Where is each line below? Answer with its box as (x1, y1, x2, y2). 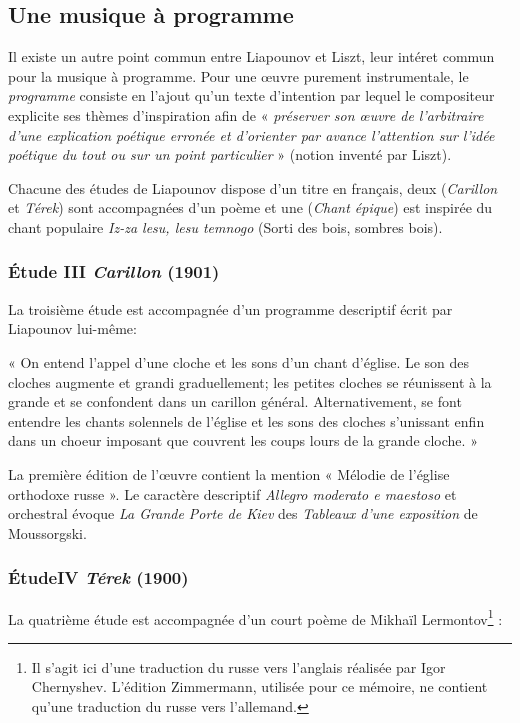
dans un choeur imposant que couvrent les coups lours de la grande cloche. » (8, 430, 478, 451)
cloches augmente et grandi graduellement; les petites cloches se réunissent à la (8, 371, 492, 392)
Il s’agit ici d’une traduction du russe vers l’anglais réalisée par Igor (31, 656, 446, 677)
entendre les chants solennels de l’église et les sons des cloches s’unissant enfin (8, 410, 485, 431)
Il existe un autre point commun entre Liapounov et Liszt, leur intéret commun (8, 46, 495, 67)
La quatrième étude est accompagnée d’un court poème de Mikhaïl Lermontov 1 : (8, 605, 503, 629)
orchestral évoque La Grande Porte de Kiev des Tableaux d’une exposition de (8, 503, 478, 524)
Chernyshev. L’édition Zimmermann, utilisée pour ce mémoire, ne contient (31, 676, 488, 697)
